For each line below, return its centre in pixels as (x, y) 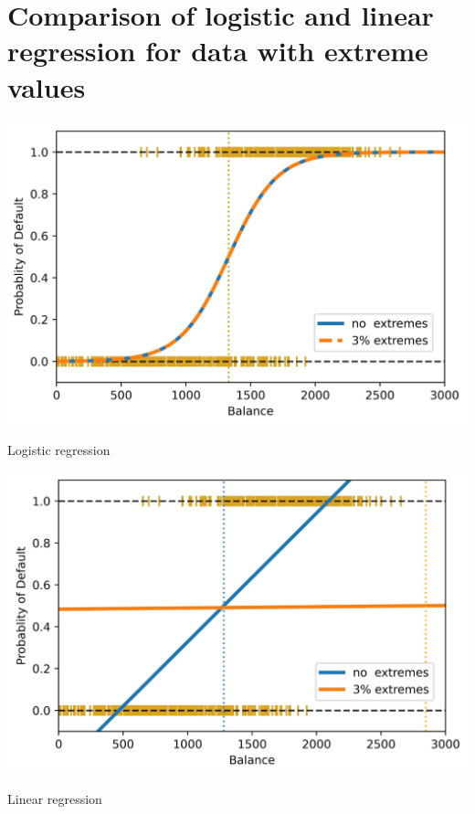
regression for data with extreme (218, 51)
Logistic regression (59, 449)
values (47, 86)
